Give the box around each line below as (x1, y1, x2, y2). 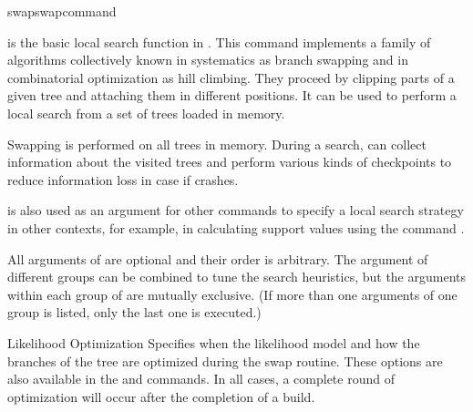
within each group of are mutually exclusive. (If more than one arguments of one (7, 284, 458, 304)
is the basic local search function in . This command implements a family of (7, 32, 431, 51)
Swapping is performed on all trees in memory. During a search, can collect (7, 134, 427, 153)
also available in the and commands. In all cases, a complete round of (7, 369, 395, 388)
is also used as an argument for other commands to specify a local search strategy (7, 201, 464, 220)
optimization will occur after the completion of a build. (7, 386, 315, 406)
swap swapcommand (7, 2, 117, 20)
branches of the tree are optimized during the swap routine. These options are (7, 351, 443, 370)
